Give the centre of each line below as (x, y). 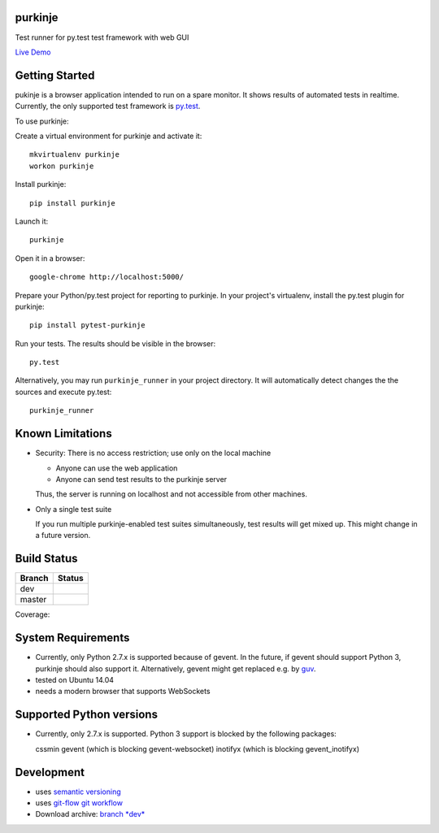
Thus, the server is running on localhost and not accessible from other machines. (172, 494)
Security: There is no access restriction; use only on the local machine (153, 453)
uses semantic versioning (78, 792)
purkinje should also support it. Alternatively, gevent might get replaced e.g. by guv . (176, 668)
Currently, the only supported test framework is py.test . (108, 106)
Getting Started (55, 75)
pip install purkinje (72, 203)
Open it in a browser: (50, 258)
